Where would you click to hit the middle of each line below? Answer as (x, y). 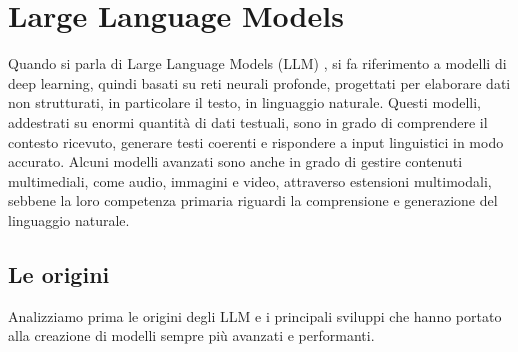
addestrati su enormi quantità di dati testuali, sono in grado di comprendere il (248, 121)
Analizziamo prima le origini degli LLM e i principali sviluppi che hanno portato (255, 315)
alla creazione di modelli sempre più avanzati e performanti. (191, 335)
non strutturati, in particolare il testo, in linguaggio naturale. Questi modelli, (245, 102)
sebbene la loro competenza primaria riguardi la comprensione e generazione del (253, 200)
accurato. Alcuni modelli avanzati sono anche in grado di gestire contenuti (235, 161)
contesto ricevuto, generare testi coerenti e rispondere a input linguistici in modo (256, 141)
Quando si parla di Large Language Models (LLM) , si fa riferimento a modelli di (257, 63)
